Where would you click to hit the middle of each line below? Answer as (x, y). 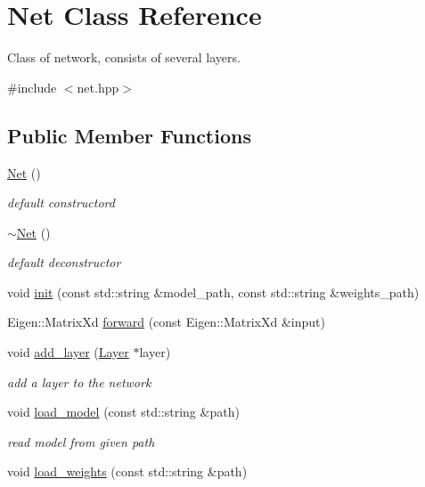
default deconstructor (64, 262)
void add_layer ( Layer (68, 352)
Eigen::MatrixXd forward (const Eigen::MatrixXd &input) (166, 322)
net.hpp (98, 87)
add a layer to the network (79, 381)
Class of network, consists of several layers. (124, 57)
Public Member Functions (129, 135)
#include (32, 87)
